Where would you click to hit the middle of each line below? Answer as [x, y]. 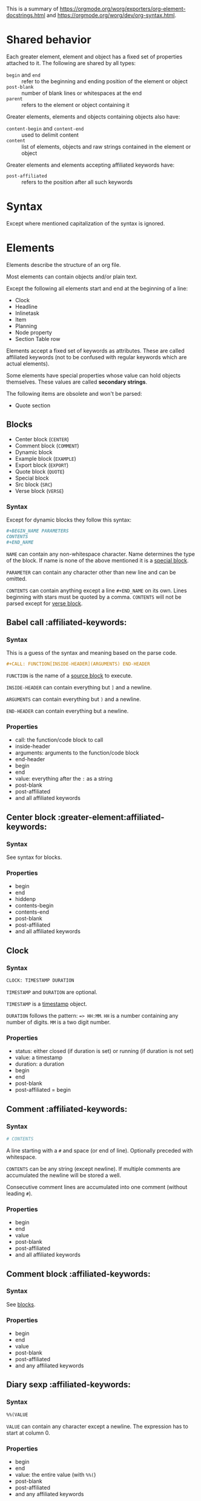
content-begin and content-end [45, 128]
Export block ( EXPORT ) [41, 465]
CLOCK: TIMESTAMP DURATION [40, 981]
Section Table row [38, 339]
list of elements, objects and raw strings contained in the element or [106, 147]
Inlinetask [27, 313]
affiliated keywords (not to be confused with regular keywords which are [97, 357]
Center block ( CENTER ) [42, 439]
